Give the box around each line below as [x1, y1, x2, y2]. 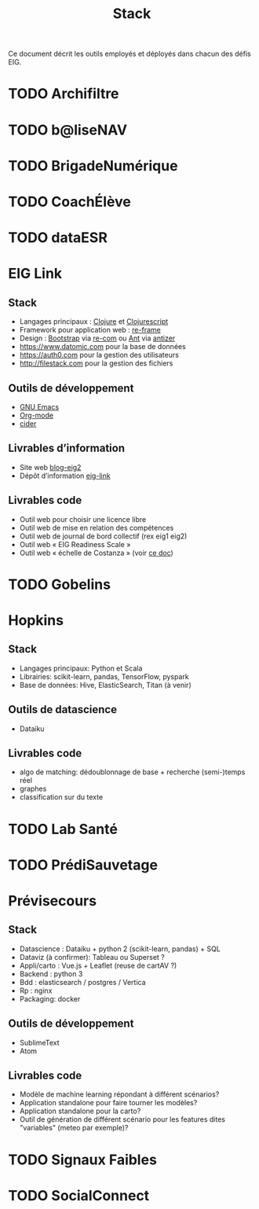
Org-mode [19, 410, 53, 420]
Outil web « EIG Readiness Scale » [19, 539, 131, 549]
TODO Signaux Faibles [8, 1151, 157, 1168]
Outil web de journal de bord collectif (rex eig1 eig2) [19, 531, 188, 541]
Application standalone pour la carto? [19, 1106, 141, 1116]
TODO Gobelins [8, 575, 111, 593]
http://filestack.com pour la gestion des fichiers [19, 358, 173, 368]
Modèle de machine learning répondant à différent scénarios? [19, 1090, 220, 1099]
